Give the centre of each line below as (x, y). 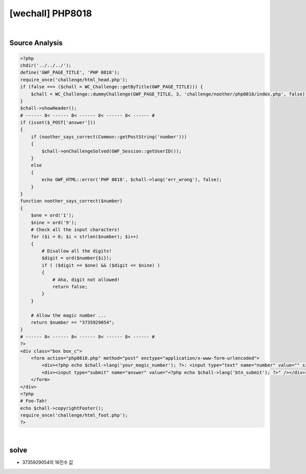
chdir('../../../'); (46, 65)
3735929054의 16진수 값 (48, 462)
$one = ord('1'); (53, 215)
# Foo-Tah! (34, 401)
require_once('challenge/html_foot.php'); (74, 415)
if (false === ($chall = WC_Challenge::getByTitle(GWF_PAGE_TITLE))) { (112, 87)
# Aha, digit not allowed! (86, 280)
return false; (70, 287)
